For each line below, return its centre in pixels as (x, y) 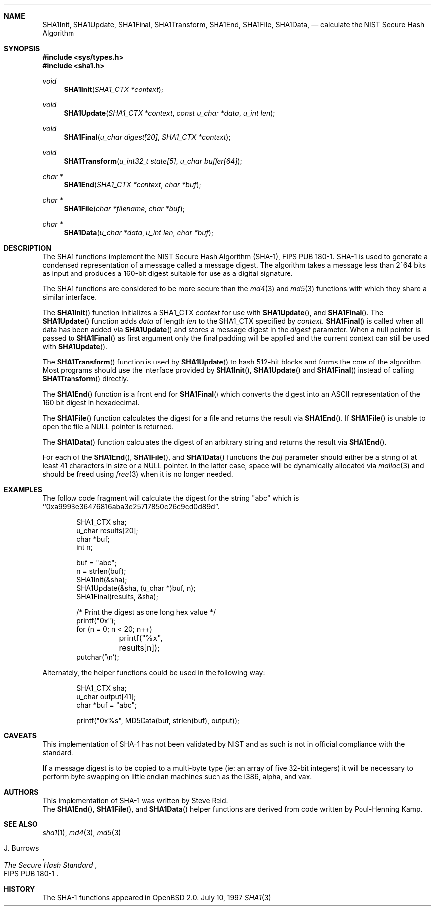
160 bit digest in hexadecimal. (91, 403)
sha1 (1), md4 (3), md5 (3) (82, 833)
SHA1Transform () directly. (85, 379)
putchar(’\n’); (98, 657)
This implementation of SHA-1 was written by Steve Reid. (135, 800)
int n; (85, 547)
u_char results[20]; (107, 530)
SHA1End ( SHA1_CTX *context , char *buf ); (132, 185)
